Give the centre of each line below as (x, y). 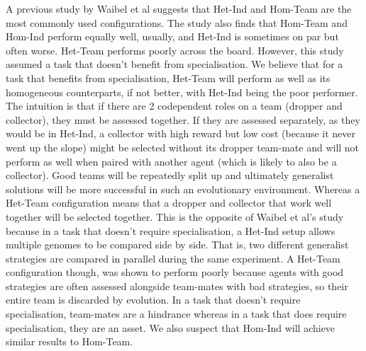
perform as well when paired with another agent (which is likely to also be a (171, 161)
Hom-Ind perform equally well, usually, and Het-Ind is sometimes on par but (172, 36)
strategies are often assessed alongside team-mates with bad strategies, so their (177, 286)
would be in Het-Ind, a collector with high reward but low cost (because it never (181, 133)
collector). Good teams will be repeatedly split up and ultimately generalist (170, 175)
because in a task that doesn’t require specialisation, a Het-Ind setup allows (171, 230)
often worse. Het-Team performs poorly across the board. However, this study (175, 50)
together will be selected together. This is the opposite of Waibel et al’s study (175, 216)
